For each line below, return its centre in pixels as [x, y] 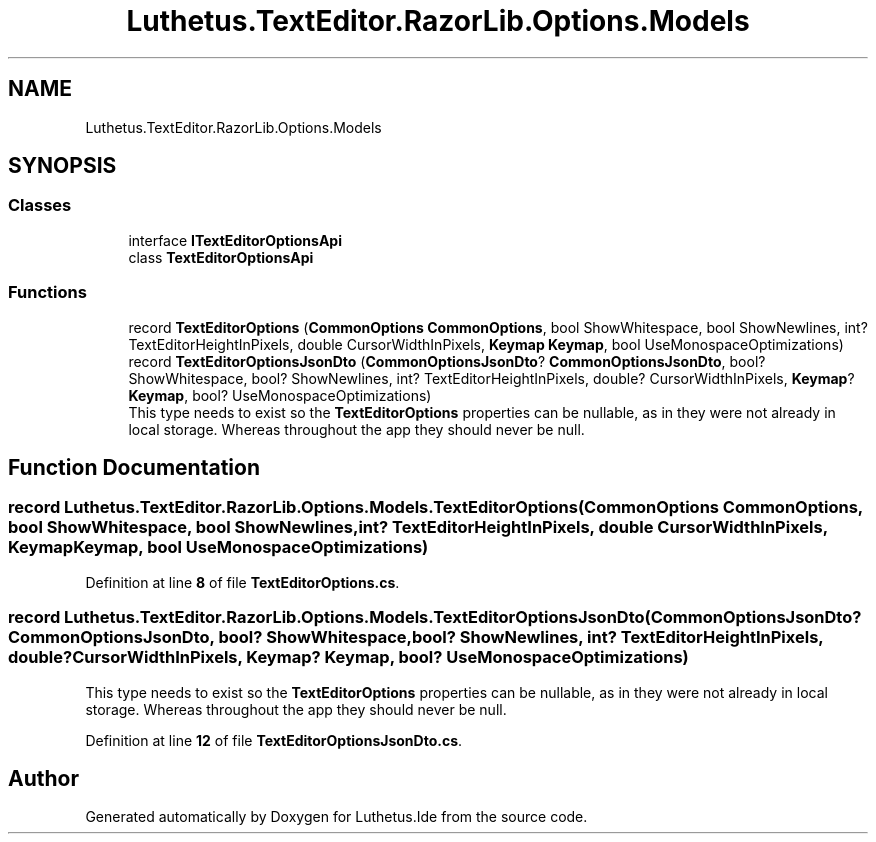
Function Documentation [134, 467]
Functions [47, 292]
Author [43, 778]
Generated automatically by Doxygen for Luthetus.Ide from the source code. [336, 817]
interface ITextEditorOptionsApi [235, 240]
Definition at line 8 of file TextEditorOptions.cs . [242, 582]
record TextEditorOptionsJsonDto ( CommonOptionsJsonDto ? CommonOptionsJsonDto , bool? [447, 361]
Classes [40, 205]
